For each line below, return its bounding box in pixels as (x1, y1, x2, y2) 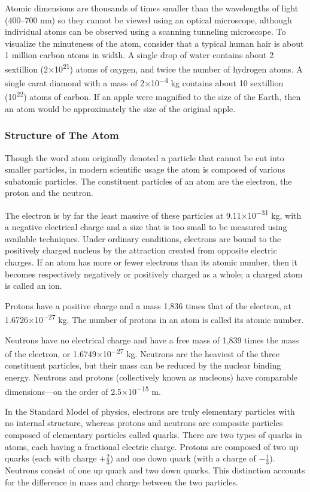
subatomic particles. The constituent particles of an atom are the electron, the (5, 174, 292, 187)
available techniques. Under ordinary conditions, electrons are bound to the (5, 232, 281, 245)
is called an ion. (5, 279, 62, 292)
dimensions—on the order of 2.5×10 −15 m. (5, 383, 161, 397)
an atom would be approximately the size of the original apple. (5, 102, 236, 114)
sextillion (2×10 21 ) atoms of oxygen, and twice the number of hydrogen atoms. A (5, 61, 303, 75)
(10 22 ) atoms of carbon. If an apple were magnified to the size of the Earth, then (5, 89, 301, 103)
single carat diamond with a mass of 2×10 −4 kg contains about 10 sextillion (5, 75, 284, 89)
